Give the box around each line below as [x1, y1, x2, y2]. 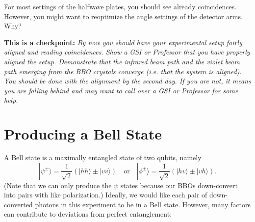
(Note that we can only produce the [4, 180, 112, 190]
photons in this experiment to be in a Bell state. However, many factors [35, 199, 251, 209]
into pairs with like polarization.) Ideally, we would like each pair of [4, 190, 207, 200]
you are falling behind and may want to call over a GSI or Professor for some [4, 85, 238, 95]
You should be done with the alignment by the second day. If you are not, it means [4, 76, 251, 86]
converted [4, 199, 33, 209]
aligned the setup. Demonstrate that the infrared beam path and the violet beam [4, 56, 240, 66]
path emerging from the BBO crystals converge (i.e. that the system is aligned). [4, 66, 242, 76]
